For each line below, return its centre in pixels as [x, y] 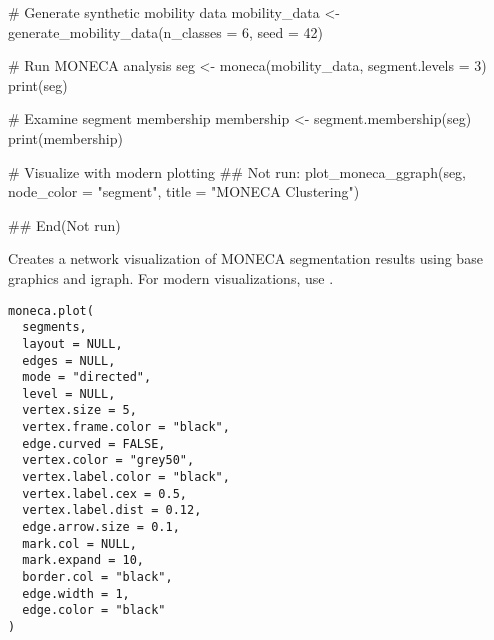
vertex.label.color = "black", [126, 477]
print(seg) [38, 84]
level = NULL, [69, 393]
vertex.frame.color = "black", [126, 427]
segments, [54, 327]
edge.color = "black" [94, 610]
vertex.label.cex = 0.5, [104, 493]
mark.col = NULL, [79, 543]
